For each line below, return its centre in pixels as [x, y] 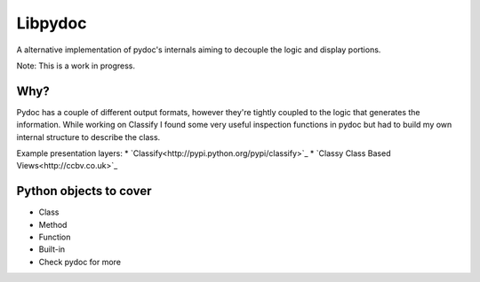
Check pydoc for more [80, 262]
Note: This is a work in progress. [76, 66]
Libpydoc [52, 23]
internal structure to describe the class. [88, 137]
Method [53, 224]
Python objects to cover [84, 191]
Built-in [52, 249]
